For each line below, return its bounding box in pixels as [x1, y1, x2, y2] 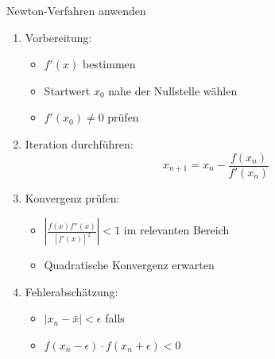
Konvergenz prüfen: [25, 189, 120, 206]
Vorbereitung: [25, 29, 92, 45]
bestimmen [82, 56, 136, 72]
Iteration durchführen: [25, 135, 134, 152]
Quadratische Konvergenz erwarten [44, 257, 215, 273]
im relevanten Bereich [123, 222, 230, 238]
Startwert [44, 82, 91, 98]
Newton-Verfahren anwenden [6, 2, 146, 18]
